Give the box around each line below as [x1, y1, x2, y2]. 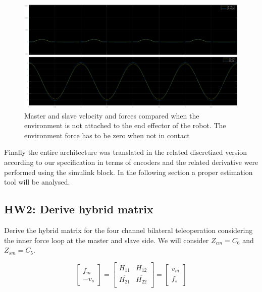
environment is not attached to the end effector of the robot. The [24, 120, 226, 131]
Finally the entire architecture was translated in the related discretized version [4, 147, 247, 157]
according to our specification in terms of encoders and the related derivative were [4, 157, 258, 167]
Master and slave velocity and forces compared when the [24, 110, 199, 121]
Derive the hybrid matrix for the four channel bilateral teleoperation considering [4, 224, 253, 235]
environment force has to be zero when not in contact [24, 130, 190, 140]
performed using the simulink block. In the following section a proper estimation [4, 166, 253, 177]
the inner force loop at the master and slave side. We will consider [4, 235, 209, 245]
